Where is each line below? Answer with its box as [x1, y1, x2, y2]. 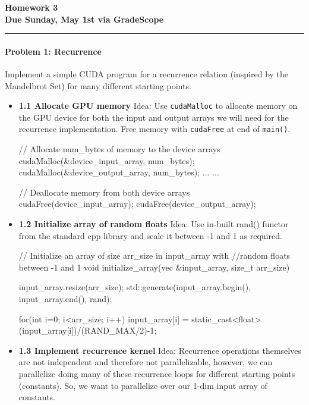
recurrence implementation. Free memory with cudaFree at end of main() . [18, 123, 291, 135]
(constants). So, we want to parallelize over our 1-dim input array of [18, 379, 267, 391]
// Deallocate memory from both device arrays [18, 186, 190, 198]
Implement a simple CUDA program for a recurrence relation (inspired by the [5, 67, 289, 80]
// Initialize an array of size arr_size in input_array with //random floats [18, 249, 291, 262]
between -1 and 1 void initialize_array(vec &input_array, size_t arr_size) [18, 260, 290, 273]
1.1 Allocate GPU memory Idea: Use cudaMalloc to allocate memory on [18, 99, 298, 112]
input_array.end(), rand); [18, 293, 112, 305]
